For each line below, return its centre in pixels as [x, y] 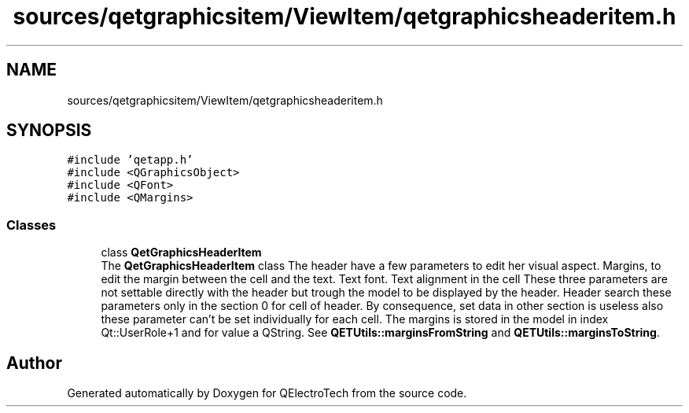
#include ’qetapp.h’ [130, 160]
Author [34, 363]
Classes [31, 225]
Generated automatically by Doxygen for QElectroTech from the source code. [267, 393]
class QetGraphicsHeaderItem [181, 253]
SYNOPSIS [49, 131]
